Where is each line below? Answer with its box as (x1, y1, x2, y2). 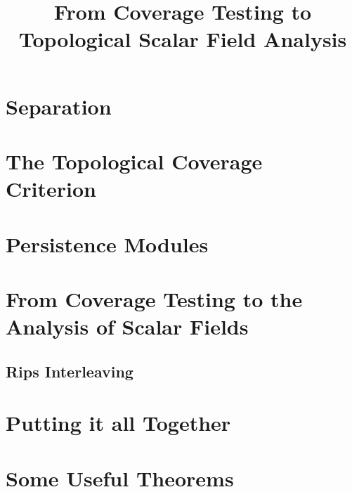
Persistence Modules (6, 229, 209, 258)
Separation (6, 91, 112, 120)
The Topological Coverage (6, 146, 263, 175)
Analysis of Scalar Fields (6, 312, 249, 341)
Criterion (6, 174, 96, 203)
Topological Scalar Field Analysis (18, 25, 347, 53)
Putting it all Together (6, 408, 231, 437)
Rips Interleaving (6, 360, 133, 382)
